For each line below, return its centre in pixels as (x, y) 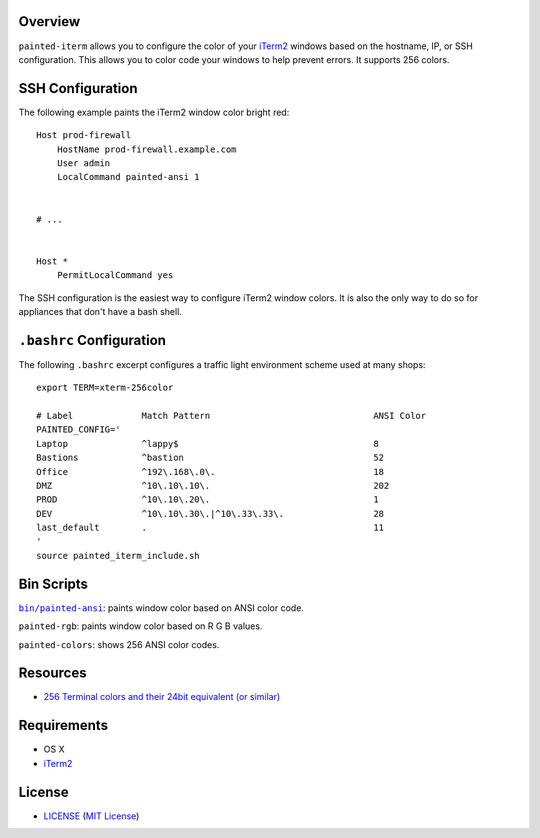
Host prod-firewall (84, 135)
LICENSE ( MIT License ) (91, 816)
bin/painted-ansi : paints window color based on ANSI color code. (161, 607)
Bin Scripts (53, 583)
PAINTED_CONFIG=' (78, 429)
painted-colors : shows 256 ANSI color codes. (119, 644)
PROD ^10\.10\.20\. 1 (207, 499)
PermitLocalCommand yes (115, 275)
